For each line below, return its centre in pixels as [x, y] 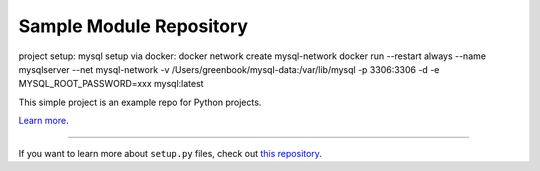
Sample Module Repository [133, 26]
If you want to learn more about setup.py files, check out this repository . [170, 153]
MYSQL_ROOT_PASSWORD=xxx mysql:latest [111, 84]
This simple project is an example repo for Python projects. [140, 102]
